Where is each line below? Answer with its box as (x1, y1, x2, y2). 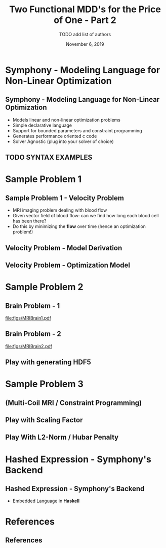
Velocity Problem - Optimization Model (5, 261, 131, 269)
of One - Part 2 (54, 14, 116, 26)
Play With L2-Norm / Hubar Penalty (5, 433, 119, 442)
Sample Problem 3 (5, 378, 84, 390)
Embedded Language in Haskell (12, 498, 80, 504)
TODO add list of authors (59, 31, 111, 37)
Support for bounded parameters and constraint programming (12, 127, 143, 133)
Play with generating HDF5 (5, 358, 91, 367)
